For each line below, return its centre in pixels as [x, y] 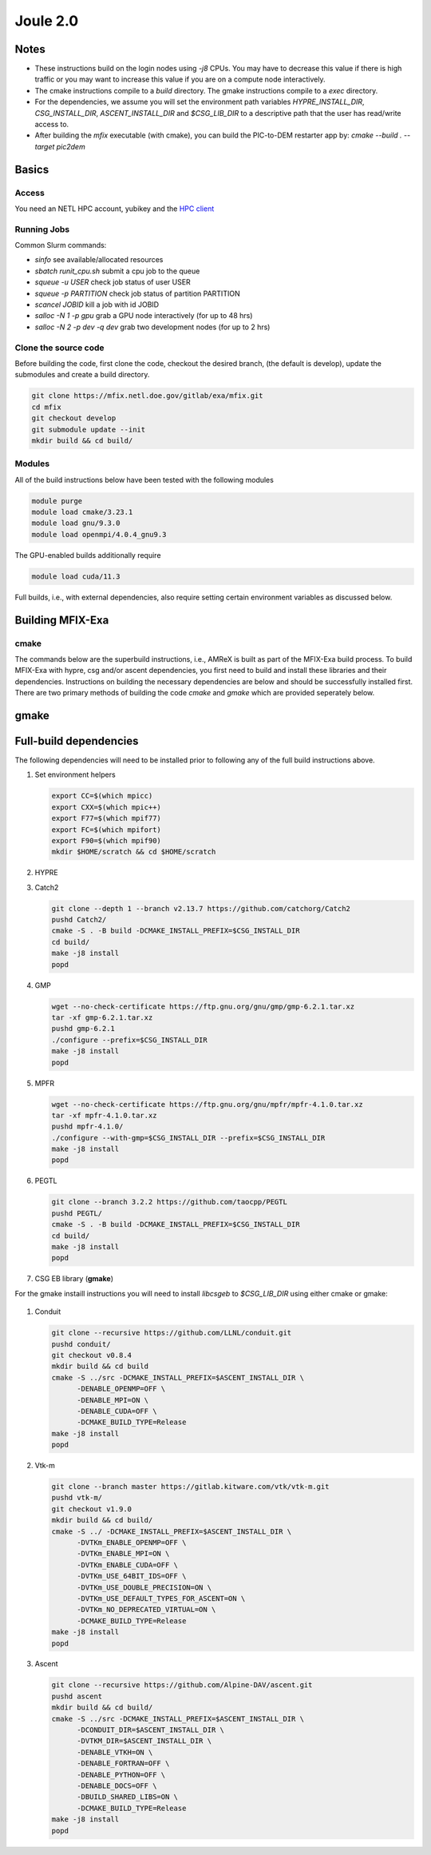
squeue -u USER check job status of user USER [113, 282]
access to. [52, 125]
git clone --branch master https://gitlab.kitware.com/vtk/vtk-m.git [190, 1487]
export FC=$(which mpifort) [106, 830]
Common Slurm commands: [61, 245]
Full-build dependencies [77, 740]
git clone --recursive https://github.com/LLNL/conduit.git [172, 1333]
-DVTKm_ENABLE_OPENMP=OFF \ [132, 1542]
